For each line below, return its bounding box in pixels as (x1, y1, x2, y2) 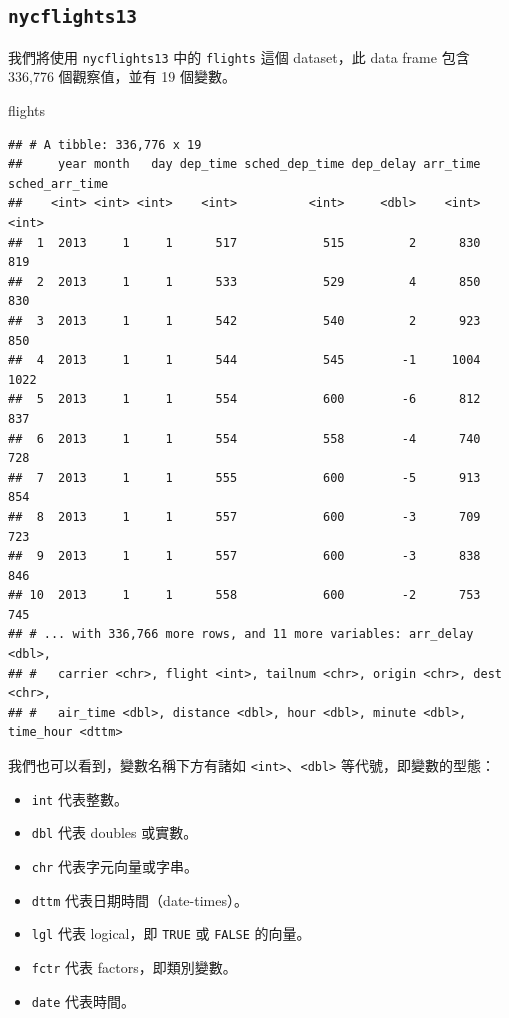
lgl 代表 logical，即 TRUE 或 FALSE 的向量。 (31, 923, 311, 944)
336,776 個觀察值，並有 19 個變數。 (8, 66, 236, 87)
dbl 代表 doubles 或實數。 (31, 822, 198, 843)
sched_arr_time (8, 176, 109, 191)
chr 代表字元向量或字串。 (31, 856, 198, 876)
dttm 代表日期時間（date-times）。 (31, 889, 248, 910)
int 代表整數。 (31, 788, 128, 809)
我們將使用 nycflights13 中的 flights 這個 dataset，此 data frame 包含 (8, 46, 470, 67)
